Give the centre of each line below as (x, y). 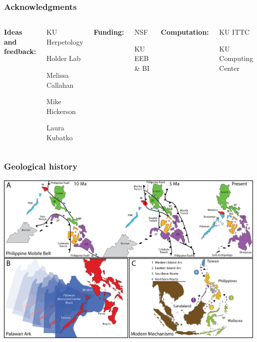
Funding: (109, 32)
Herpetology (65, 41)
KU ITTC (234, 32)
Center (229, 68)
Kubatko (60, 137)
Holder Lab (64, 58)
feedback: (20, 51)
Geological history (41, 166)
